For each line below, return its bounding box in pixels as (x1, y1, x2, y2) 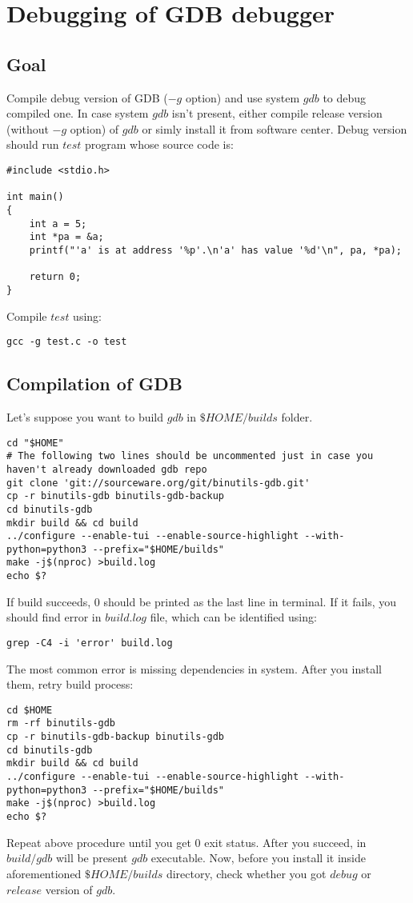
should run (6, 136, 59, 153)
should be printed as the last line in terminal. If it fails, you (103, 593, 397, 609)
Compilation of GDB (6, 371, 182, 396)
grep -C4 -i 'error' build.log (6, 637, 173, 649)
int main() (6, 191, 64, 203)
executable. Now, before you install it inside (150, 849, 367, 866)
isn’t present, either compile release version (171, 105, 383, 122)
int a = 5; (29, 218, 87, 230)
